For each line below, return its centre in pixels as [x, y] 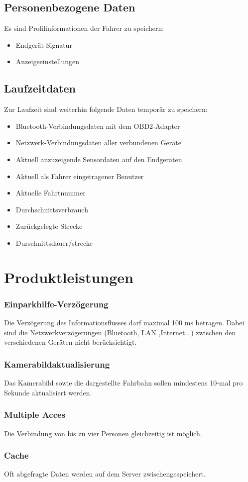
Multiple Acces [35, 415]
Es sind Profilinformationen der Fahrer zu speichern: [84, 28]
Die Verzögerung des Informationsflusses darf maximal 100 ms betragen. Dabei [124, 323]
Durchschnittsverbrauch [52, 209]
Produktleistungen [69, 277]
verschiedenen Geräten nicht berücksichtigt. [70, 342]
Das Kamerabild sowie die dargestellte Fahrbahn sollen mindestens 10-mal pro [124, 383]
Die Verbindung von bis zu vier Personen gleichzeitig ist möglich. [103, 433]
